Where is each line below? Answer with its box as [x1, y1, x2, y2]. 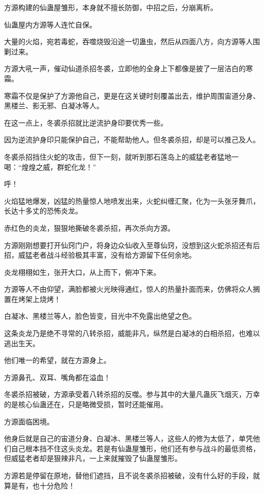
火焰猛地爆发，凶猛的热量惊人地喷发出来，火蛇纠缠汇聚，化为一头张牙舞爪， [4, 195, 260, 206]
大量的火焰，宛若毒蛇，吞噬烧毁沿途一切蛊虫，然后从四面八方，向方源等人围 [4, 36, 260, 47]
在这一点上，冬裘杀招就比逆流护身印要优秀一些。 [4, 117, 168, 128]
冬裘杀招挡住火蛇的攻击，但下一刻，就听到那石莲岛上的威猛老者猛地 [4, 151, 232, 162]
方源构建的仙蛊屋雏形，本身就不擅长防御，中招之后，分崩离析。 [4, 2, 217, 12]
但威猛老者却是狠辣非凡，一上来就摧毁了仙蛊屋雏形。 [4, 453, 182, 464]
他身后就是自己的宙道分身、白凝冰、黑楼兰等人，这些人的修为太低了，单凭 [4, 433, 253, 444]
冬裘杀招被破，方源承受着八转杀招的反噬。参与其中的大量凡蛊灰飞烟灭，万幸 [4, 389, 260, 399]
